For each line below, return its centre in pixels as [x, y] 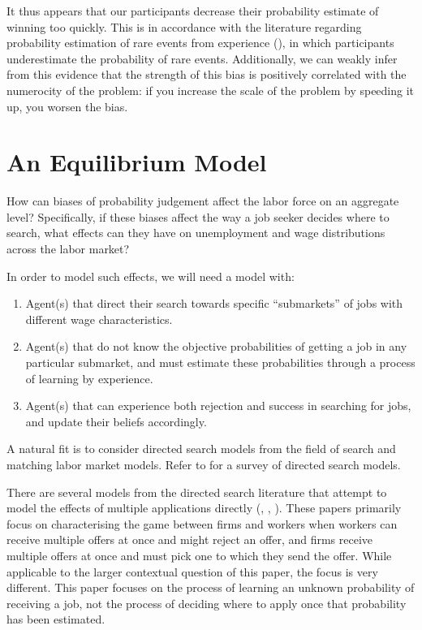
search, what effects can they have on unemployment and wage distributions [196, 233]
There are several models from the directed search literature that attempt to [197, 492]
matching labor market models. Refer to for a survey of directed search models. [204, 464]
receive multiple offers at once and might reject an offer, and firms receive [190, 539]
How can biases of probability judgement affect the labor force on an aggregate [203, 201]
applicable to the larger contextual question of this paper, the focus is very [192, 571]
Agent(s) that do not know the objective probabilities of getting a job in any [216, 346]
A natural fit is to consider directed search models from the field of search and [201, 449]
